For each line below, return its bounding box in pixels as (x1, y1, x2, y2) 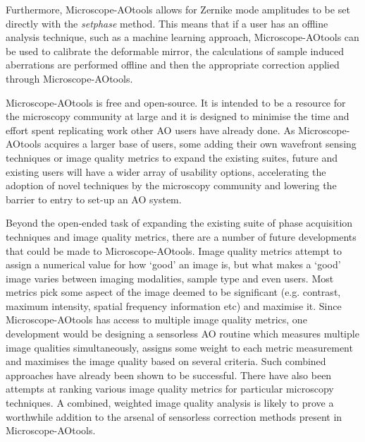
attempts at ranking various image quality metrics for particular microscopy (6, 381, 334, 396)
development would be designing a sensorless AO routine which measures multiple (6, 326, 359, 341)
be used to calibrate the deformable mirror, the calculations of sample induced (6, 43, 344, 58)
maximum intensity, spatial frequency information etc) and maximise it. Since (6, 298, 342, 313)
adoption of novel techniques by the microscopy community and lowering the (6, 178, 337, 193)
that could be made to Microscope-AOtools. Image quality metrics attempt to (6, 243, 342, 258)
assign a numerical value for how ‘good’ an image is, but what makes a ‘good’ (6, 257, 341, 272)
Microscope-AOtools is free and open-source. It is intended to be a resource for (6, 95, 346, 109)
